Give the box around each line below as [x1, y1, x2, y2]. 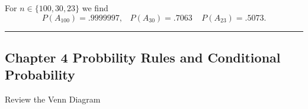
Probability [5, 65, 75, 84]
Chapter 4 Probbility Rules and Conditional [5, 48, 281, 66]
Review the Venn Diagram [5, 93, 101, 105]
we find [82, 2, 108, 14]
